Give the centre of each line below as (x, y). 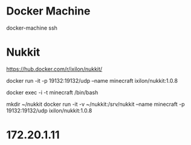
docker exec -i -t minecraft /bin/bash (52, 92)
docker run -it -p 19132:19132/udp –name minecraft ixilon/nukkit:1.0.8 (92, 80)
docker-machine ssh (32, 28)
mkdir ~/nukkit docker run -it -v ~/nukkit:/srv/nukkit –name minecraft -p (96, 104)
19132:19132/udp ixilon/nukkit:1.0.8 (49, 111)
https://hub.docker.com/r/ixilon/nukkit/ (54, 69)
